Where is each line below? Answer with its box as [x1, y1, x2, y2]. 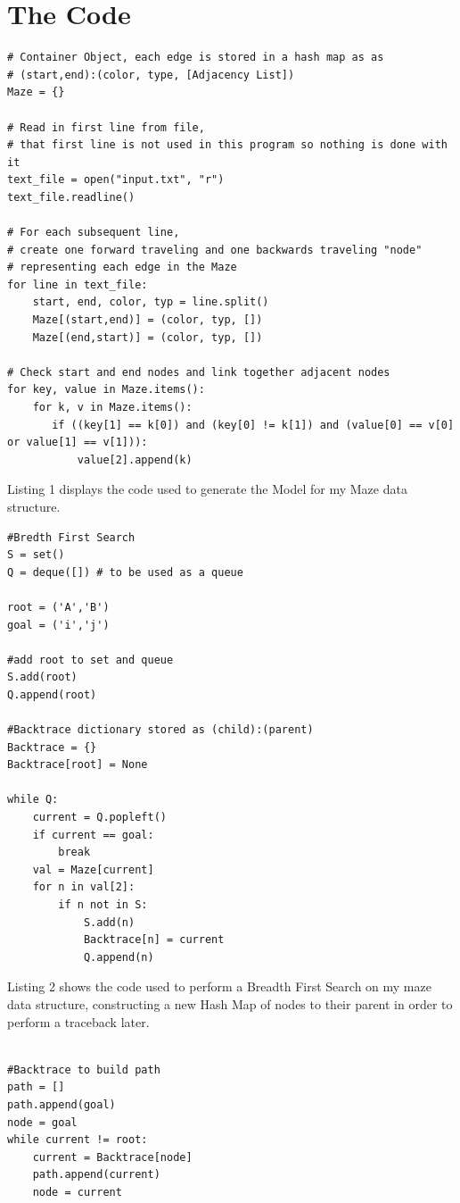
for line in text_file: [7, 278, 148, 291]
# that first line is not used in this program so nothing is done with [7, 138, 448, 152]
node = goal [7, 1115, 78, 1129]
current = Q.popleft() [32, 811, 167, 824]
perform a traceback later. [7, 1012, 150, 1031]
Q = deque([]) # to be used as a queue [7, 565, 243, 579]
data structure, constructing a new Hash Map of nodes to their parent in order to [7, 995, 453, 1013]
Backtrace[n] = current [83, 933, 225, 947]
